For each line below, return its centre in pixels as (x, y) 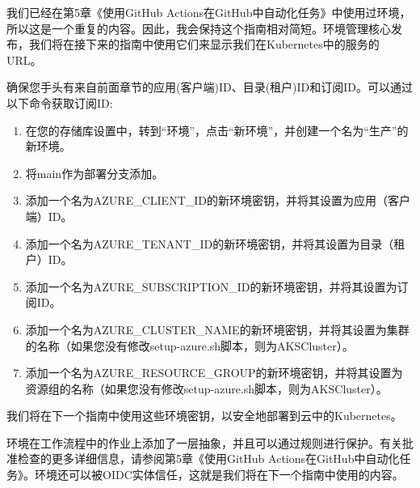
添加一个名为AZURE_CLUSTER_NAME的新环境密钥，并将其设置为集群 (217, 329)
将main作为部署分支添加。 (94, 173)
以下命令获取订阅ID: (60, 102)
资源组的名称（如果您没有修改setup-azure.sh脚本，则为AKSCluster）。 (206, 388)
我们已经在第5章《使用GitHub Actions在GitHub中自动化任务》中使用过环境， (209, 12)
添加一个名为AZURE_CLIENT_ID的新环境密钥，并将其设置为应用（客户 (218, 200)
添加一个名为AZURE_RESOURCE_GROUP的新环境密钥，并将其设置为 (214, 373)
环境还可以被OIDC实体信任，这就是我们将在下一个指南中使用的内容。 (219, 475)
